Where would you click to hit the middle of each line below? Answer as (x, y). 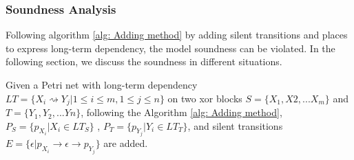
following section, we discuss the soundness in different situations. (144, 61)
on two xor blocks (205, 98)
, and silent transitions (235, 125)
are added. (126, 143)
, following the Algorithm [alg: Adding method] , (181, 112)
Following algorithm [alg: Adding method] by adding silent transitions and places (177, 35)
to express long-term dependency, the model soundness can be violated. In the (170, 48)
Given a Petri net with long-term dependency (102, 84)
